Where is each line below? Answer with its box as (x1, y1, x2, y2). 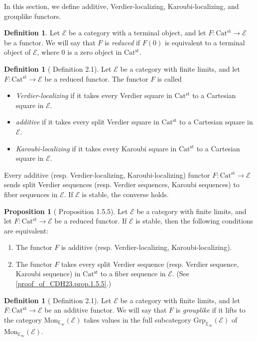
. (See (172, 268, 190, 279)
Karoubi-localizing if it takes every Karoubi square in (15, 143, 177, 153)
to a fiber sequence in (100, 268, 166, 279)
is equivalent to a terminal (164, 37, 245, 47)
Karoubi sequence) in (15, 268, 81, 279)
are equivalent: (4, 225, 49, 235)
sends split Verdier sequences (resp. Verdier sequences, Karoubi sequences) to (4, 179, 240, 190)
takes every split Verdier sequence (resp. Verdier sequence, (61, 258, 239, 269)
